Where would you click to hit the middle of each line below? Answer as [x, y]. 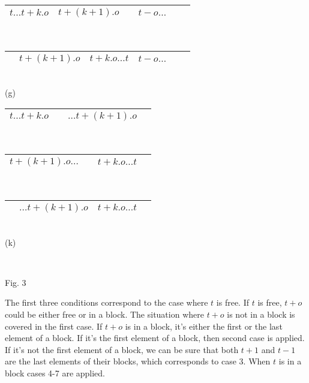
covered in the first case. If [54, 326]
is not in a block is [261, 314]
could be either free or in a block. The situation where [104, 314]
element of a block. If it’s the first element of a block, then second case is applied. [155, 338]
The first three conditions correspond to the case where [106, 302]
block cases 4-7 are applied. [55, 373]
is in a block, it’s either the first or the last [204, 326]
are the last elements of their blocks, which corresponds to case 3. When [138, 361]
